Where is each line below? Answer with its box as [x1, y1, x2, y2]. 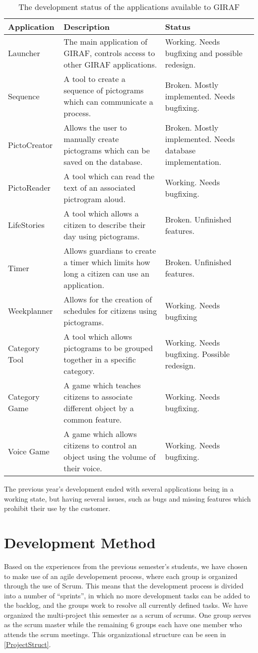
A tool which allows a [64, 208, 139, 219]
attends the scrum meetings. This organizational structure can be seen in [4, 629, 226, 640]
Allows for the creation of [64, 293, 152, 305]
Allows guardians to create [64, 245, 156, 256]
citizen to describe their [64, 219, 146, 230]
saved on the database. [64, 156, 143, 167]
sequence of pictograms [64, 84, 144, 96]
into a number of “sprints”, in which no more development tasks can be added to [4, 590, 250, 600]
